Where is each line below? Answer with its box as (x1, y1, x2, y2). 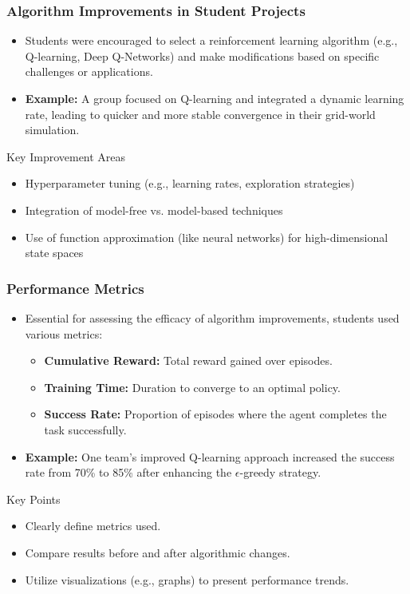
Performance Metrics (6, 278, 144, 298)
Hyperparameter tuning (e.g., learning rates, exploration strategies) (25, 175, 355, 192)
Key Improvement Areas (6, 148, 126, 164)
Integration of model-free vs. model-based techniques (25, 201, 283, 218)
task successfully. (44, 421, 127, 438)
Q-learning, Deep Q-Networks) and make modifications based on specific (25, 47, 380, 64)
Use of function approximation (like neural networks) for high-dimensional (25, 228, 388, 245)
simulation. (25, 121, 80, 138)
